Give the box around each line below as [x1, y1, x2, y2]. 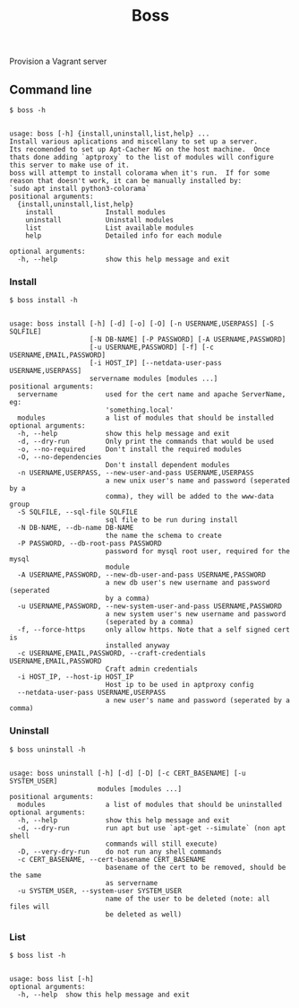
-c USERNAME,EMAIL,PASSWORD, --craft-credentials [17, 649, 206, 658]
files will [9, 902, 50, 911]
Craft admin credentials [105, 665, 199, 673]
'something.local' [105, 405, 175, 415]
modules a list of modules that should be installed [17, 413, 275, 422]
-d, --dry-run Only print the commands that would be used [17, 437, 275, 447]
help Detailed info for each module [25, 231, 222, 240]
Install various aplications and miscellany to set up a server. [9, 137, 258, 146]
